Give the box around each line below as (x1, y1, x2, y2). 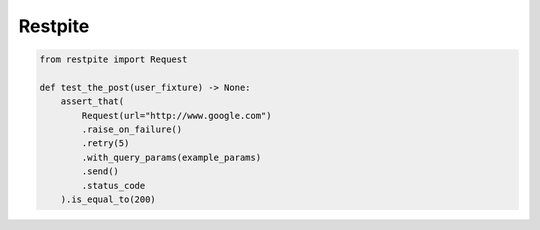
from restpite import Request (39, 54, 188, 65)
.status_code (81, 180, 146, 191)
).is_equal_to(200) (60, 194, 157, 205)
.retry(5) (81, 138, 130, 149)
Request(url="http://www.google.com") (81, 110, 272, 121)
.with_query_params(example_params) (81, 151, 262, 163)
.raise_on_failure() (81, 124, 183, 135)
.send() (81, 166, 120, 177)
